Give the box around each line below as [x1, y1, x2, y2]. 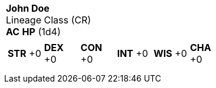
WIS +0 [153, 48, 187, 59]
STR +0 [8, 48, 41, 59]
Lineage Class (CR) [6, 14, 91, 26]
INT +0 [117, 48, 148, 59]
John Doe [6, 2, 50, 14]
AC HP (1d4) [6, 26, 61, 38]
